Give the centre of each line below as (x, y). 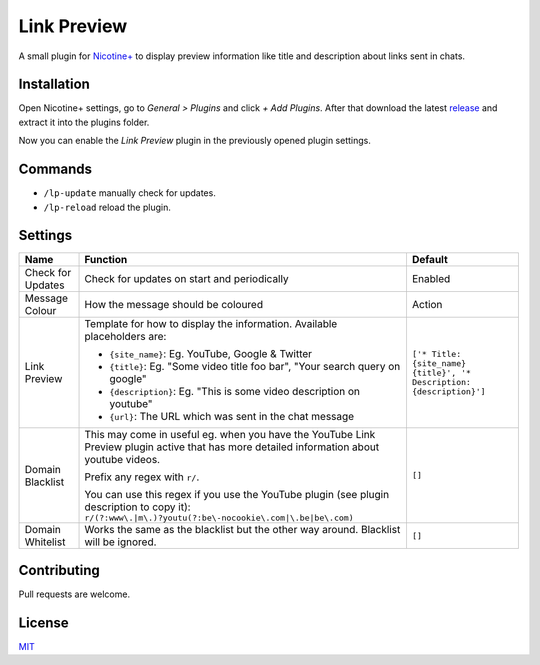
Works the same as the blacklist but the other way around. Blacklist (242, 530)
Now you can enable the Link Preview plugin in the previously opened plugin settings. (195, 141)
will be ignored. (120, 542)
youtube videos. (122, 460)
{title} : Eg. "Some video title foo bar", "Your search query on (255, 367)
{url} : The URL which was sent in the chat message (232, 417)
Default (430, 260)
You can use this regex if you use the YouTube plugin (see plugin (237, 495)
